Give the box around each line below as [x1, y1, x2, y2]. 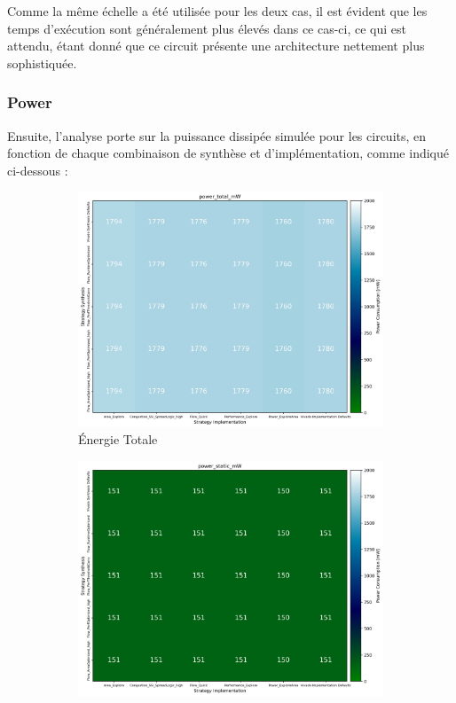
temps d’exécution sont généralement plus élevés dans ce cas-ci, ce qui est [7, 19, 407, 37]
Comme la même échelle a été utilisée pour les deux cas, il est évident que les [7, 2, 428, 20]
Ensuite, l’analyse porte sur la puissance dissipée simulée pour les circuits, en [7, 126, 427, 145]
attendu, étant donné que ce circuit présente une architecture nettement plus [7, 36, 425, 55]
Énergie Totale [78, 430, 158, 449]
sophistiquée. [7, 53, 77, 72]
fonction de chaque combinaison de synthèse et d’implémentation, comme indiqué [7, 144, 449, 162]
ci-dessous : [7, 160, 68, 179]
